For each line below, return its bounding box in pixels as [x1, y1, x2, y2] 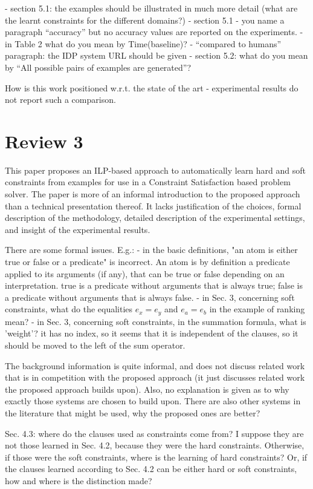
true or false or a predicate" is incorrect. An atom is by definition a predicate [5, 255, 290, 268]
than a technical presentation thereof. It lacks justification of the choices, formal [5, 199, 302, 212]
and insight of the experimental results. [5, 223, 150, 235]
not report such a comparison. [5, 93, 116, 106]
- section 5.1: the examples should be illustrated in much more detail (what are [5, 2, 298, 14]
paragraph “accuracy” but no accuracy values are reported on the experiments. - [5, 25, 303, 38]
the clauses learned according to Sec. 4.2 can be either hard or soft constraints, [5, 462, 297, 475]
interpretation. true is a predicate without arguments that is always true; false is [5, 279, 303, 292]
